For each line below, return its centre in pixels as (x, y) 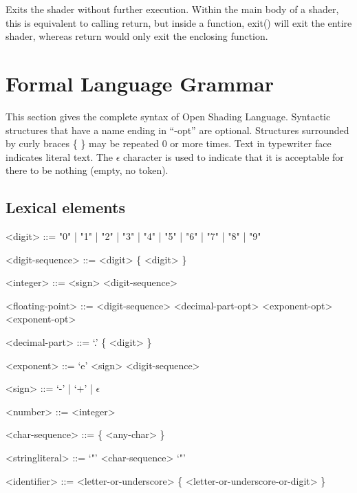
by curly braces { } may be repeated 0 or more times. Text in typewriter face (169, 143)
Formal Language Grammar (140, 83)
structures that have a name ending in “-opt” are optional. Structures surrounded (177, 130)
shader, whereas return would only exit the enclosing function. (137, 36)
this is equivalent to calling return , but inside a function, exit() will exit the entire (179, 22)
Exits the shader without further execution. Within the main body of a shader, (172, 9)
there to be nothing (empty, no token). (87, 170)
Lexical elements (65, 207)
